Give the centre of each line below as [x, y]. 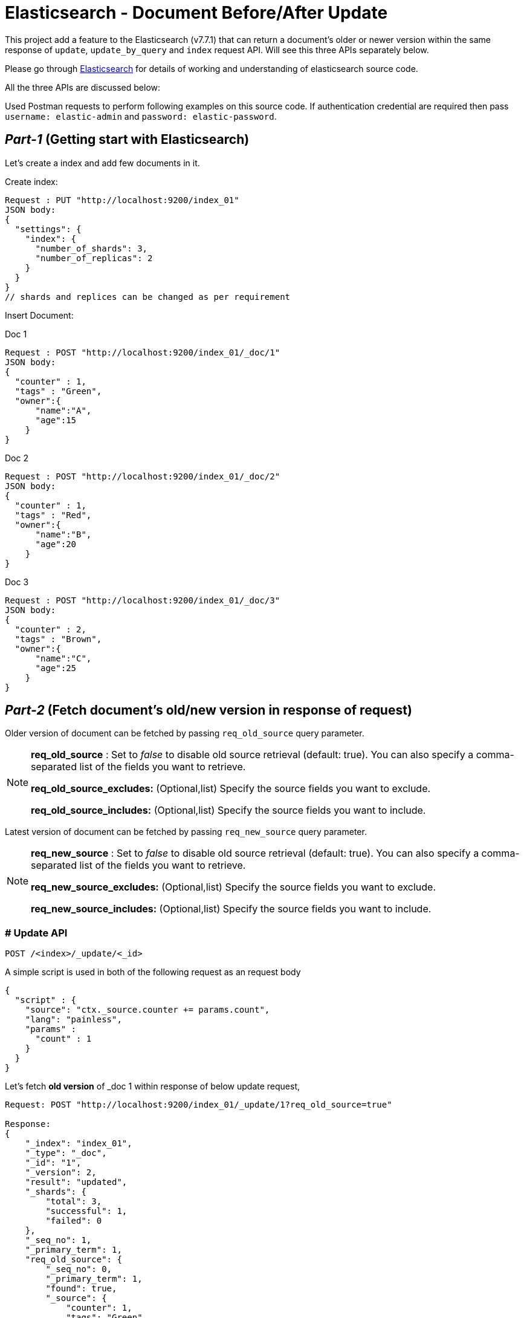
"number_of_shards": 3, [92, 248]
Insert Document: [39, 315]
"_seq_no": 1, [58, 1240]
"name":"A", [63, 410]
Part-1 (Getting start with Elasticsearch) [127, 140]
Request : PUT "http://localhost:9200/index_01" [122, 200]
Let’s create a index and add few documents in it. [102, 163]
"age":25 [56, 668]
